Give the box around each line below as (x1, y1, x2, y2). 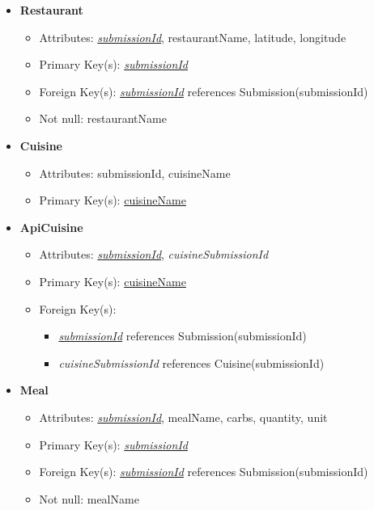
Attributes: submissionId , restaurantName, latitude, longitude (39, 28, 346, 45)
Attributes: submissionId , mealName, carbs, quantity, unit (39, 408, 328, 425)
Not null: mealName (39, 490, 139, 507)
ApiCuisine (19, 218, 83, 235)
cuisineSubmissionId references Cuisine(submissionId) (58, 354, 325, 371)
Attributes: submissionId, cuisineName (39, 164, 231, 181)
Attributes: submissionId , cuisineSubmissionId (39, 246, 269, 263)
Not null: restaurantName (39, 110, 167, 127)
